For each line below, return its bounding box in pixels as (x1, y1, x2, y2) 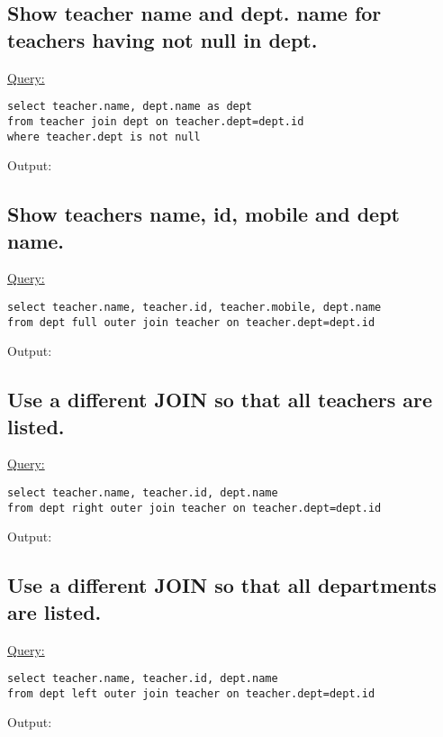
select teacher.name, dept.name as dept (7, 100, 253, 114)
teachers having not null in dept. (7, 25, 318, 53)
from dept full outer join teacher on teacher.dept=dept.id (7, 315, 375, 329)
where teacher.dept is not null (7, 130, 201, 143)
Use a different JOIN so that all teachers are (7, 386, 433, 414)
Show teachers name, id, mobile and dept (7, 200, 400, 228)
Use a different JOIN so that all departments (7, 571, 437, 599)
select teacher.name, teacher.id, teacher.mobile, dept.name (7, 300, 382, 314)
